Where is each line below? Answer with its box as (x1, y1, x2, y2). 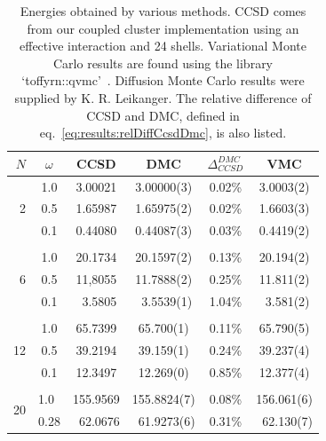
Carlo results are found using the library (53, 53, 274, 72)
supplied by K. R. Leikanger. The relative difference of (14, 88, 312, 106)
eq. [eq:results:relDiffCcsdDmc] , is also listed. (39, 123, 287, 142)
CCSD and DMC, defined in (86, 106, 240, 124)
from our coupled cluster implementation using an (27, 19, 299, 37)
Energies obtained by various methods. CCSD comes (20, 2, 306, 20)
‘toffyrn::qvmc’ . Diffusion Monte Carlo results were (21, 71, 305, 90)
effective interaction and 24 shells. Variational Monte (20, 36, 307, 55)
